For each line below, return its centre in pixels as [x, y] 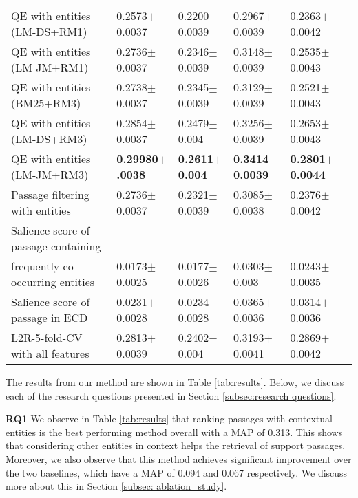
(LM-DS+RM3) [49, 139]
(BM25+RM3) [46, 103]
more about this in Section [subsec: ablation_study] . [116, 486]
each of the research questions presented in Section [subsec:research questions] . [171, 395]
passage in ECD [50, 317]
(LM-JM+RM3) [50, 174]
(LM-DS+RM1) [49, 31]
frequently [35, 266]
